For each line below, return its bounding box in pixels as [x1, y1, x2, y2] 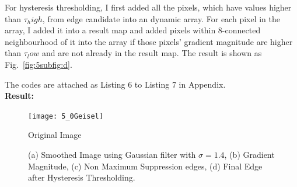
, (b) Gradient [224, 148, 275, 160]
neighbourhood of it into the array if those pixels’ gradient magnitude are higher [5, 35, 293, 47]
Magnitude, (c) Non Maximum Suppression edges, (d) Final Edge [28, 160, 263, 172]
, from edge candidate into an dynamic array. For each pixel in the [42, 12, 281, 25]
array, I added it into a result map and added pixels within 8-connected [5, 24, 261, 36]
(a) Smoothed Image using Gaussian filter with [28, 148, 196, 160]
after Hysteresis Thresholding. [28, 171, 135, 183]
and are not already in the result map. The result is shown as [42, 47, 262, 59]
